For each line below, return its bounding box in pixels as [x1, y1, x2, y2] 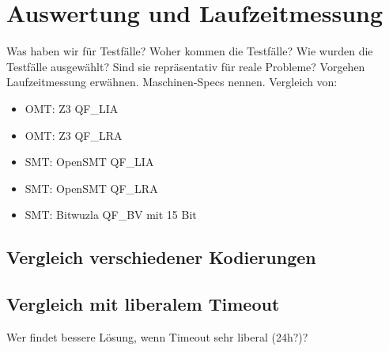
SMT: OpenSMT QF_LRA [25, 179, 158, 196]
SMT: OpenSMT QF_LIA [25, 153, 154, 170]
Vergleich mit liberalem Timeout [6, 292, 280, 316]
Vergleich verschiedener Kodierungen [6, 245, 316, 270]
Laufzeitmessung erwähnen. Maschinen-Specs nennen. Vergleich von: [6, 74, 338, 90]
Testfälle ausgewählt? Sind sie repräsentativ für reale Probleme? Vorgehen [6, 58, 365, 74]
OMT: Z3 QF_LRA [25, 126, 123, 143]
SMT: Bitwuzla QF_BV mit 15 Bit [25, 206, 197, 223]
